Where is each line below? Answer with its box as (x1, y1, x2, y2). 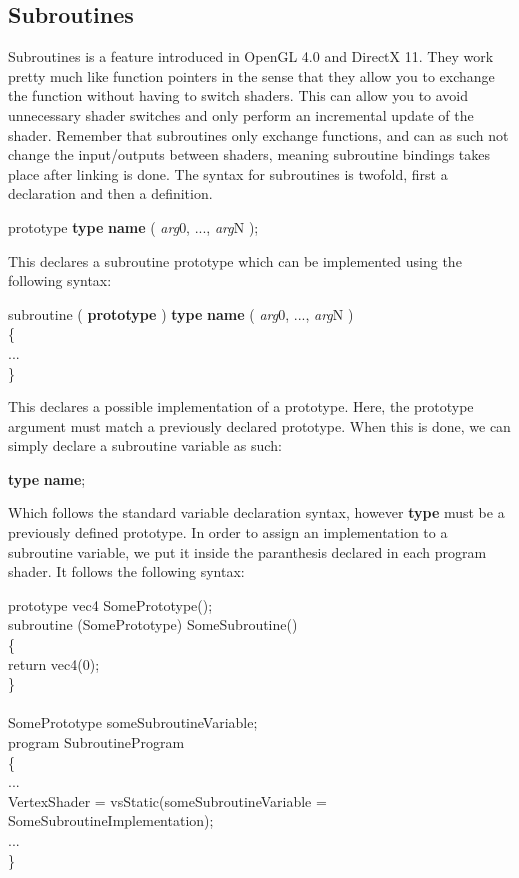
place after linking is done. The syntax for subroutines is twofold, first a (8, 163, 448, 184)
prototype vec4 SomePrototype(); (8, 594, 213, 615)
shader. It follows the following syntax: (8, 561, 245, 582)
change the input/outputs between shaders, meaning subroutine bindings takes (8, 144, 491, 165)
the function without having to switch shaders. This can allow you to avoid (8, 85, 469, 106)
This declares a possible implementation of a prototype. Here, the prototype (8, 396, 474, 417)
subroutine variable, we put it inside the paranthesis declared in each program (8, 541, 487, 562)
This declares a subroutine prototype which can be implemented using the (8, 250, 462, 271)
